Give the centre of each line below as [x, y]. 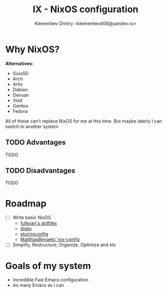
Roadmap [26, 203]
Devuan [21, 95]
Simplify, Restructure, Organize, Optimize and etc [64, 245]
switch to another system [32, 126]
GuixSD [21, 73]
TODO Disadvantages [40, 171]
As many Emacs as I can [38, 285]
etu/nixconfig [34, 234]
